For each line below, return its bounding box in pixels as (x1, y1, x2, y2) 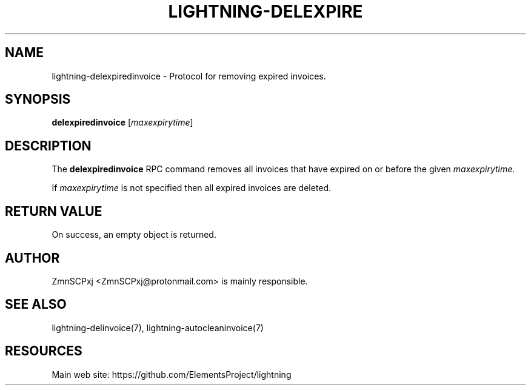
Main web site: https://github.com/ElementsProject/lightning (52, 369, 292, 380)
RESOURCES (5, 343, 82, 359)
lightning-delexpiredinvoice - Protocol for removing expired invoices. (52, 70, 326, 81)
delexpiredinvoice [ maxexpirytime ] (52, 117, 193, 128)
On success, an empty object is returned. (52, 229, 216, 240)
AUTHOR (5, 250, 60, 266)
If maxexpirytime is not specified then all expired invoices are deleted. (52, 183, 332, 193)
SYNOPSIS (5, 92, 71, 107)
